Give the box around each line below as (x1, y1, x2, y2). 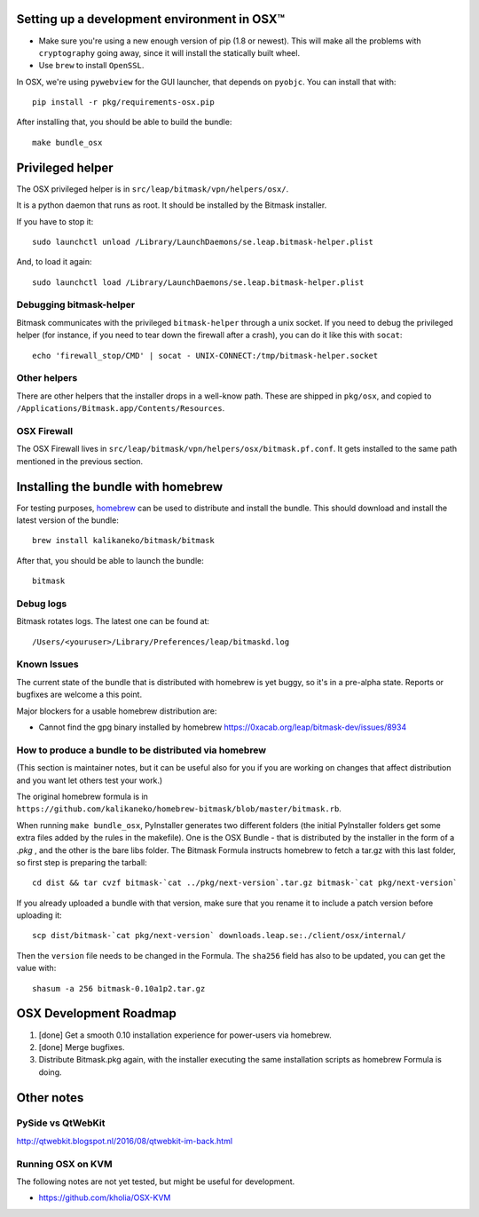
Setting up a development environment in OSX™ (16, 12, 286, 27)
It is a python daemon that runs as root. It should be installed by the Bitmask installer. (16, 200, 327, 210)
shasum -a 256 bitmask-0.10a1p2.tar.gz (32, 984, 206, 993)
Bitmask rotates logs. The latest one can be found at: (16, 616, 210, 627)
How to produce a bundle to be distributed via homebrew (16, 744, 266, 756)
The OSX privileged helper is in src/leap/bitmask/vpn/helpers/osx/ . (16, 183, 289, 194)
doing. (38, 1066, 62, 1078)
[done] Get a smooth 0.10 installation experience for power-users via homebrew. (38, 1030, 332, 1040)
